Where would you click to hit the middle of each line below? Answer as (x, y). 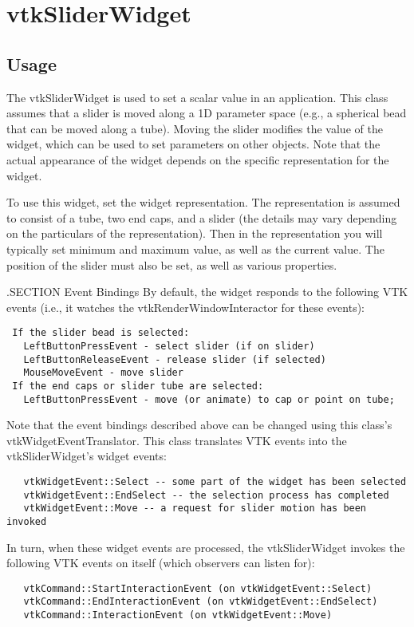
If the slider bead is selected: (101, 333)
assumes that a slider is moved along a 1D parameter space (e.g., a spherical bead (207, 113)
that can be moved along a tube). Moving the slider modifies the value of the (195, 128)
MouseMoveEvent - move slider (103, 373)
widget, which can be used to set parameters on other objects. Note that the (193, 144)
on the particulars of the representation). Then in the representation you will (195, 233)
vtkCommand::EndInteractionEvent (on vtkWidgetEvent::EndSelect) (201, 602)
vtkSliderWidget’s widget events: (87, 456)
